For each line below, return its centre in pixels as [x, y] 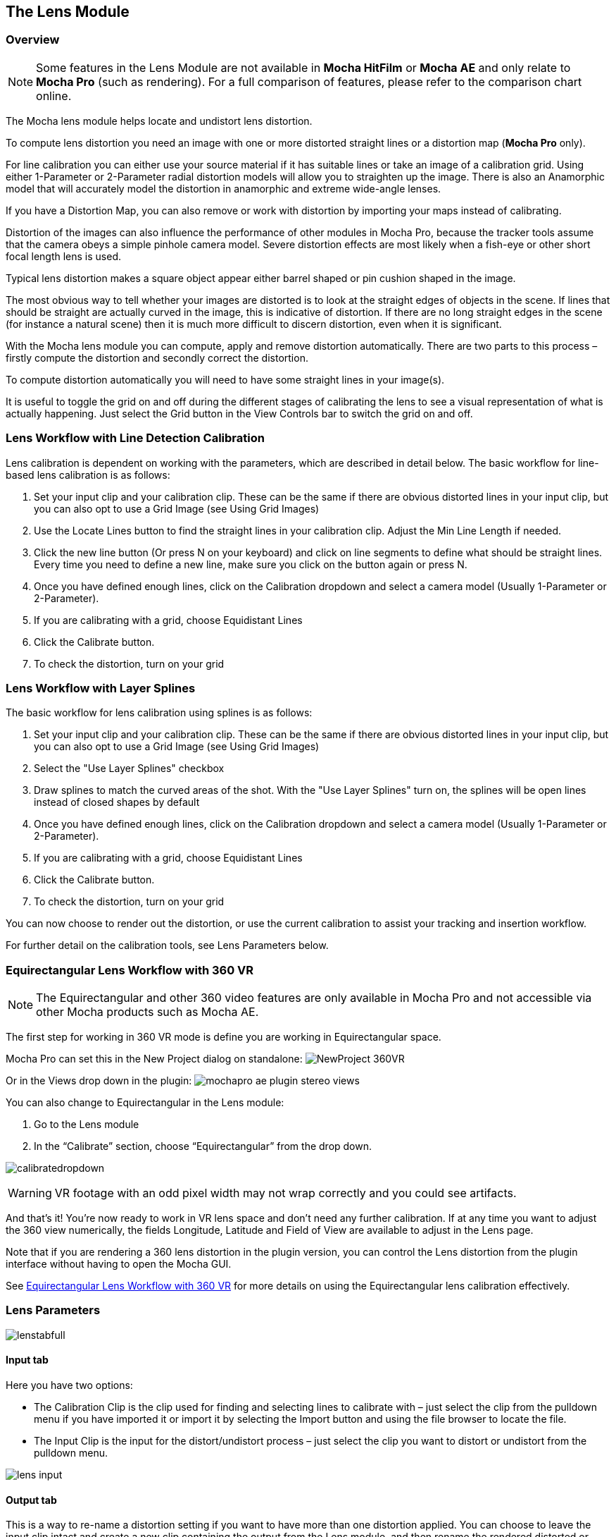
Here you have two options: [69, 1385]
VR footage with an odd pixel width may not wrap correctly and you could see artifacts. [285, 1193]
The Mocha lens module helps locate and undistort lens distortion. [159, 121]
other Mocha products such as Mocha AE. [147, 1012]
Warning [30, 1193]
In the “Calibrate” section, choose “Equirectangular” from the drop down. [203, 1146]
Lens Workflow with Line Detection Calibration [135, 438]
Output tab [31, 1500]
